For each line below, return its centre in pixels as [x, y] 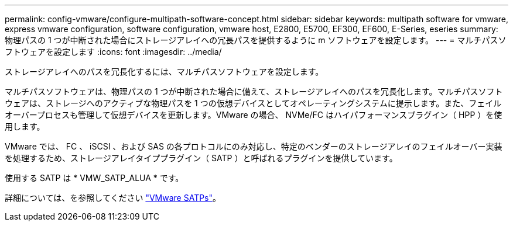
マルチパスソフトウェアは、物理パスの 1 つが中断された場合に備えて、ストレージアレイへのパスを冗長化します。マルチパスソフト [254, 91]
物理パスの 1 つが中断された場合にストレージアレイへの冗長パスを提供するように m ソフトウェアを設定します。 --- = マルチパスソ [256, 40]
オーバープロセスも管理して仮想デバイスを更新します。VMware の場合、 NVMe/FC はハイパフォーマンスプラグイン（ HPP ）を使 [254, 115]
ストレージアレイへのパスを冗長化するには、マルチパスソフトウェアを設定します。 [164, 72]
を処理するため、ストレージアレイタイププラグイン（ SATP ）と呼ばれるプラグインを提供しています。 [201, 158]
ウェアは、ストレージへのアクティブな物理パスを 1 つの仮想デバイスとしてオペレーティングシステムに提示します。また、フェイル [253, 103]
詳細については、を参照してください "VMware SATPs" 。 [113, 198]
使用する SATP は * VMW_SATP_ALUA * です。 [94, 178]
